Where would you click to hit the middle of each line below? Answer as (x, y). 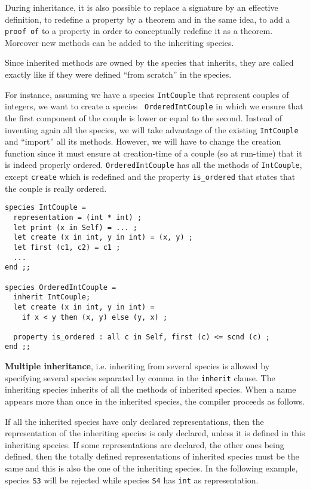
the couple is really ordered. (56, 188)
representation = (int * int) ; (78, 217)
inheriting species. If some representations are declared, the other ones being (145, 444)
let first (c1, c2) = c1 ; (67, 247)
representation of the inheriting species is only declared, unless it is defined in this (155, 433)
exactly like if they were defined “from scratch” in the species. (118, 74)
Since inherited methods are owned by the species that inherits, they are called (149, 62)
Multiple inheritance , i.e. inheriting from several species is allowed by (137, 366)
